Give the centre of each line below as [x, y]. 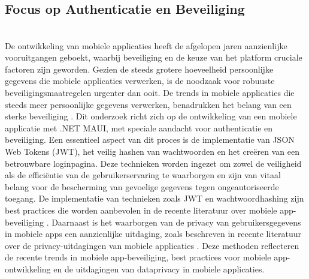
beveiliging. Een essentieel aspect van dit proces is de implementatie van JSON [150, 139]
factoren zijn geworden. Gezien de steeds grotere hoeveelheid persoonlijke [139, 69]
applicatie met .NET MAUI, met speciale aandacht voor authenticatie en [139, 127]
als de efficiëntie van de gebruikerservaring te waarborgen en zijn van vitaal [143, 175]
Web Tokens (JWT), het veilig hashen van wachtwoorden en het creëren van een [152, 151]
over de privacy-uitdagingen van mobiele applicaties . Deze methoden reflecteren [152, 245]
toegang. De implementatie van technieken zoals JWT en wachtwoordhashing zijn [154, 198]
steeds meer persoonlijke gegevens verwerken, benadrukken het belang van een [148, 104]
